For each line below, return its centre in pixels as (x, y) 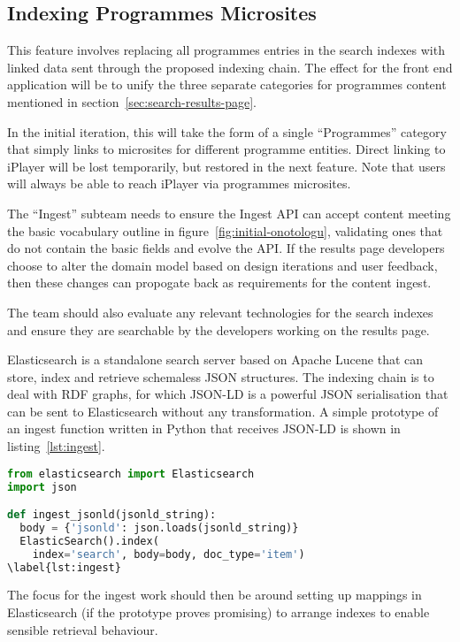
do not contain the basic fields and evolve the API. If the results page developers (226, 248)
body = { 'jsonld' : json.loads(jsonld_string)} (159, 527)
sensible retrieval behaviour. (83, 629)
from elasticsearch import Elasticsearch (131, 474)
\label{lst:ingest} (64, 567)
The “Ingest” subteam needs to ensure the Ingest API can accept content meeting (229, 213)
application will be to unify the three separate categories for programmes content (227, 84)
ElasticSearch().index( (89, 541)
